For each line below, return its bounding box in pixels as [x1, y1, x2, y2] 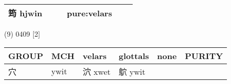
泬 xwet [82, 65, 111, 77]
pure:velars [67, 7, 112, 19]
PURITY [184, 49, 223, 62]
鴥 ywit [118, 65, 145, 77]
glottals [118, 49, 149, 62]
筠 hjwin [8, 7, 43, 19]
